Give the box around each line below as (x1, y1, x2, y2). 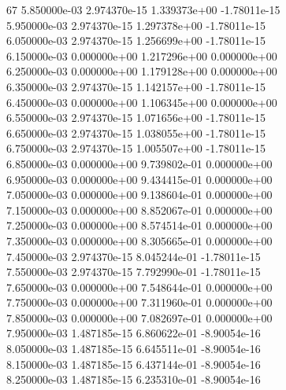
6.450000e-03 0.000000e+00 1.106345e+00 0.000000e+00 (6, 94, 277, 110)
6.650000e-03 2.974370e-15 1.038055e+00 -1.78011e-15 (6, 124, 266, 141)
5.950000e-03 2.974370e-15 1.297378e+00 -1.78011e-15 (6, 17, 266, 33)
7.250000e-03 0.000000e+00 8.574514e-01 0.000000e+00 (6, 217, 273, 234)
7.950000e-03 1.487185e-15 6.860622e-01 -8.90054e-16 (6, 325, 261, 341)
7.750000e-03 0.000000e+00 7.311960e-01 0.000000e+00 (6, 294, 273, 311)
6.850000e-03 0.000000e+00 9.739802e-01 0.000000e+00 (6, 155, 273, 171)
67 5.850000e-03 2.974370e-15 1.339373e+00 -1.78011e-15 (6, 2, 280, 17)
